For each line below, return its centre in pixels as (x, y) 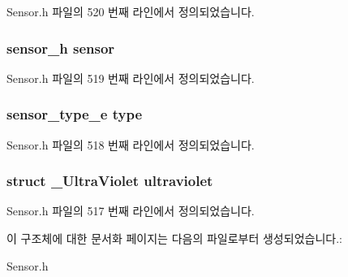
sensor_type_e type (75, 114)
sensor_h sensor (61, 48)
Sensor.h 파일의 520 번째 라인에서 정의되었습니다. (131, 11)
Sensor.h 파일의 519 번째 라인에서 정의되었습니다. (131, 78)
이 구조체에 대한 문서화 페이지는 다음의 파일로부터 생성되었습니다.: (174, 238)
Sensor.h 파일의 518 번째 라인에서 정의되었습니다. (131, 144)
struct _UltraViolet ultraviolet (110, 181)
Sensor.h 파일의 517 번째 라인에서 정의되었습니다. (131, 211)
